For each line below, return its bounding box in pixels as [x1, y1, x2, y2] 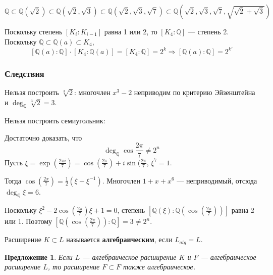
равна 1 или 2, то [104, 26, 157, 36]
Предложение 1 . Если [5, 251, 73, 262]
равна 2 [231, 205, 254, 215]
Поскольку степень [5, 26, 63, 36]
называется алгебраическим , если [66, 234, 173, 245]
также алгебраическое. [123, 261, 196, 272]
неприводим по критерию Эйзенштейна [134, 86, 255, 97]
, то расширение [47, 261, 100, 272]
